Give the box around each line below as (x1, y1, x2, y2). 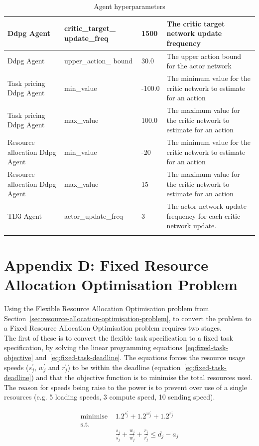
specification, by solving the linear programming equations (4, 342, 182, 353)
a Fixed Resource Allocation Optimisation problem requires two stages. (4, 323, 222, 333)
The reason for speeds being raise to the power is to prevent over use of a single (4, 382, 247, 392)
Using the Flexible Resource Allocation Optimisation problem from (4, 303, 209, 314)
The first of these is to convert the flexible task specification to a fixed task (4, 332, 233, 343)
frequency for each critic (166, 210, 241, 221)
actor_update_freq (64, 210, 124, 221)
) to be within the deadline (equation (67, 362, 181, 372)
